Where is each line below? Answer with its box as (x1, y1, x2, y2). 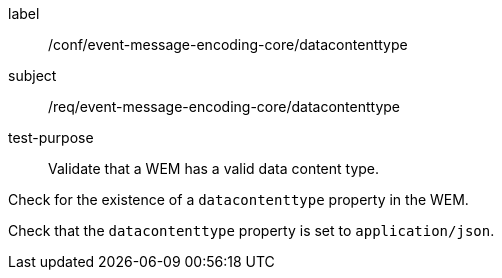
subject (8, 67, 57, 84)
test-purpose (8, 129, 94, 146)
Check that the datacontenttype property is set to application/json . (8, 222, 495, 239)
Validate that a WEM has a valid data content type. (48, 160, 380, 177)
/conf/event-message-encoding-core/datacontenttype (48, 36, 408, 53)
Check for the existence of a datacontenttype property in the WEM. (8, 191, 469, 208)
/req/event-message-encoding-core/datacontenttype (48, 98, 401, 115)
